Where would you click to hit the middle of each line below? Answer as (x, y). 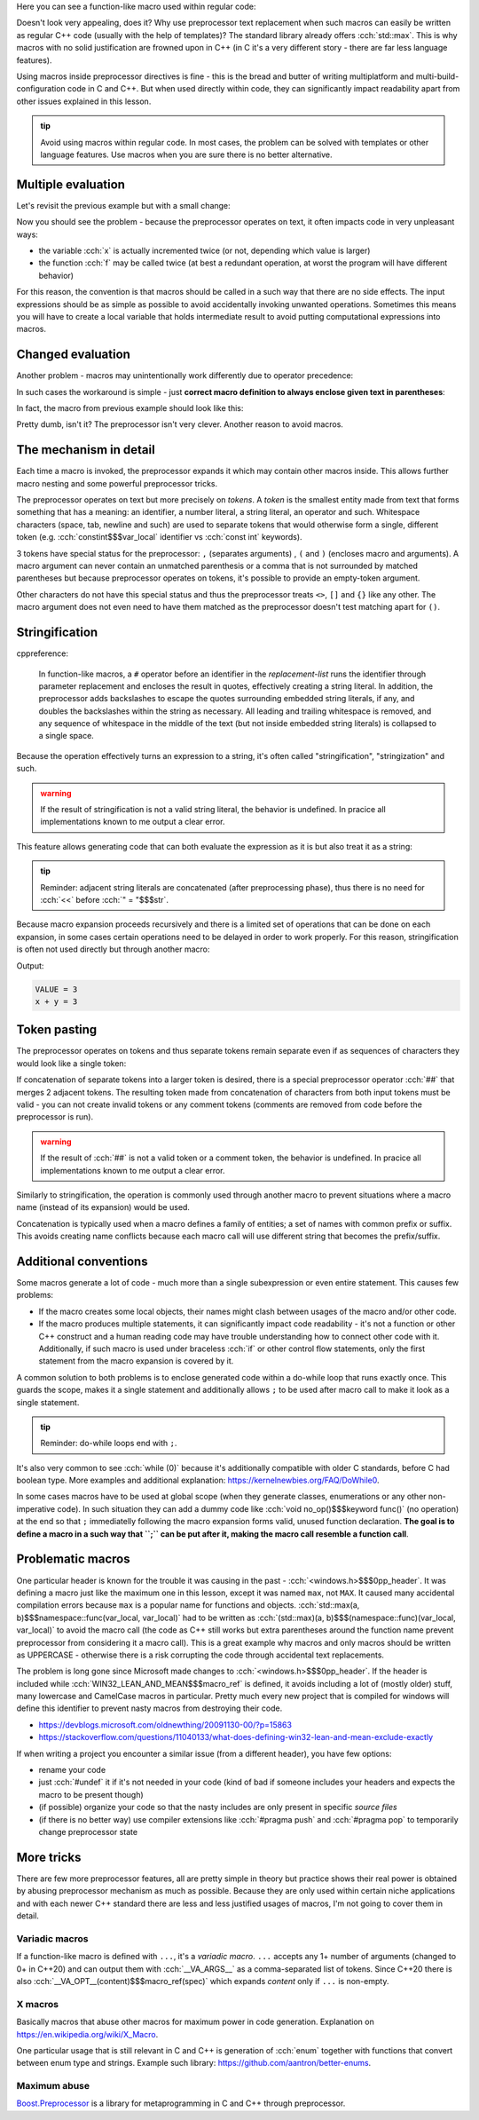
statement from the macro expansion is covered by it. (136, 1361)
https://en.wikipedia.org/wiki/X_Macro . (87, 2034)
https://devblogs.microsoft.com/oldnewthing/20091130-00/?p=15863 (165, 1724)
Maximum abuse (53, 2086)
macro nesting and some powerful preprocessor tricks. (117, 483)
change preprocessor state (88, 1831)
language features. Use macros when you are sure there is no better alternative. (186, 154)
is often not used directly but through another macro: (113, 949)
